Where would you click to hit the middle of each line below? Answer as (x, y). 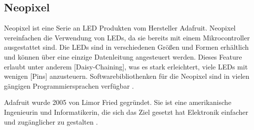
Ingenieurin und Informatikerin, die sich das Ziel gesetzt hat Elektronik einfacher (126, 112)
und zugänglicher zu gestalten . (51, 121)
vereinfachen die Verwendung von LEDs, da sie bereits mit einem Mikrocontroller (127, 37)
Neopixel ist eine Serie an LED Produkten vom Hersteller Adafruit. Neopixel (120, 28)
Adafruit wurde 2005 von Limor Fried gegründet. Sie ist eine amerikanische (118, 102)
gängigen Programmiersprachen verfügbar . (69, 85)
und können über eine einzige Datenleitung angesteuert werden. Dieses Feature (123, 56)
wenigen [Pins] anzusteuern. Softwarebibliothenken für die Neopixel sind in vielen (127, 76)
